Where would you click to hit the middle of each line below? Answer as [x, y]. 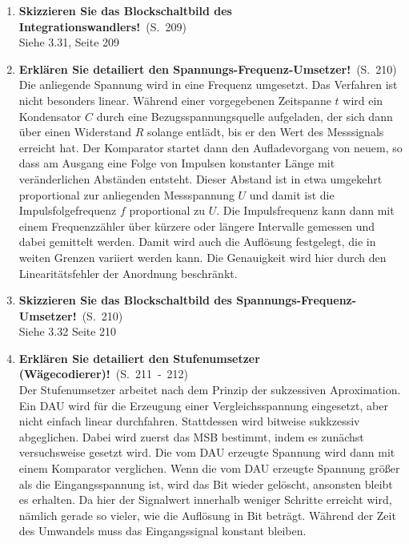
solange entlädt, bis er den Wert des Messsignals [265, 132]
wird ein [363, 100]
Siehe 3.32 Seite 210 [68, 331]
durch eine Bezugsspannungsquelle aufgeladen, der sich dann [245, 116]
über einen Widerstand [75, 132]
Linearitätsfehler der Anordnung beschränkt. [128, 273]
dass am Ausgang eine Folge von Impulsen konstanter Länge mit [177, 163]
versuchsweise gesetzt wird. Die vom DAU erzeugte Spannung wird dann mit [207, 452]
